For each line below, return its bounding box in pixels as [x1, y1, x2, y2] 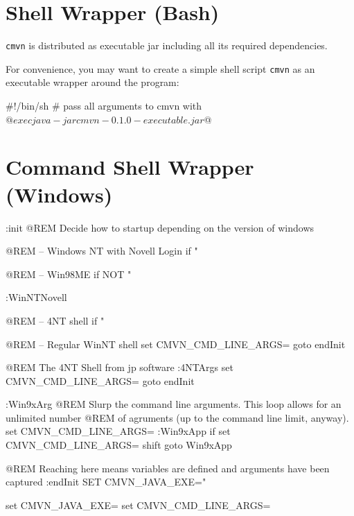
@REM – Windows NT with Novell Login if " [6, 243, 198, 258]
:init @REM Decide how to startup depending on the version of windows [6, 220, 315, 234]
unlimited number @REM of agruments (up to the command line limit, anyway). [6, 410, 349, 424]
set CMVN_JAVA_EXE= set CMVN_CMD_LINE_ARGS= [6, 497, 271, 512]
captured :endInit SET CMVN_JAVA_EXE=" [6, 474, 206, 489]
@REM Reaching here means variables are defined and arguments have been [6, 461, 330, 475]
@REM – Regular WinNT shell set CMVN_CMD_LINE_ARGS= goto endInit [6, 336, 346, 351]
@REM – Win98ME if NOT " [6, 266, 132, 281]
